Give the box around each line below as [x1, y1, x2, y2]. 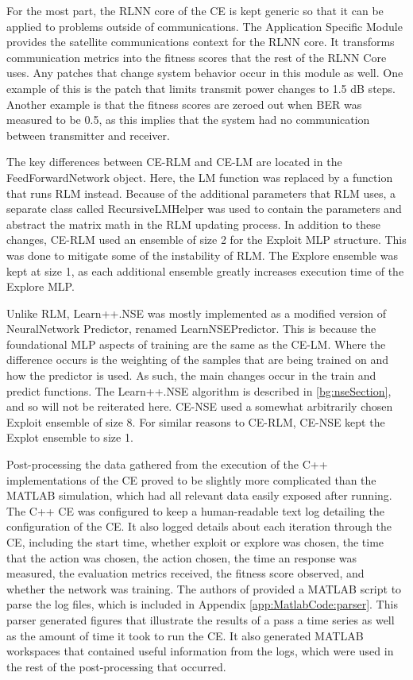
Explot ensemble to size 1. [6, 429, 133, 446]
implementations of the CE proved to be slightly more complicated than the [6, 471, 376, 488]
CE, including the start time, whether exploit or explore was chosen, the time [6, 534, 384, 550]
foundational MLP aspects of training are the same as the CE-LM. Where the [6, 335, 386, 352]
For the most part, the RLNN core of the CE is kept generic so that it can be [6, 2, 384, 18]
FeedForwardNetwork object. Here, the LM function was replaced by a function [6, 168, 393, 185]
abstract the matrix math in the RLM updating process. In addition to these [6, 215, 381, 232]
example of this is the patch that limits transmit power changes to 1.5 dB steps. [6, 79, 396, 96]
